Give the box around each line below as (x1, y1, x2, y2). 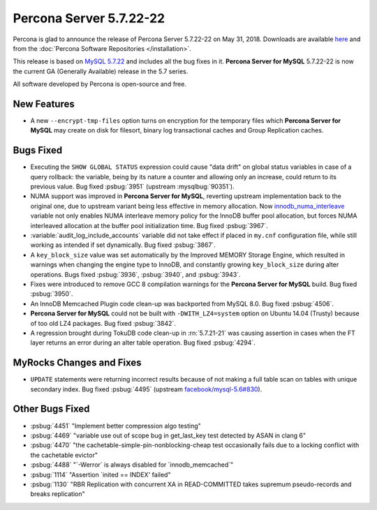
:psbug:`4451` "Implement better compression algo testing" (30, 421, 202, 430)
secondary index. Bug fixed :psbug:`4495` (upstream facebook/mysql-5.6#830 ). (30, 384, 263, 393)
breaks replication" (30, 490, 85, 498)
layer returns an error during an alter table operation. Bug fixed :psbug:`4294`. (30, 338, 256, 347)
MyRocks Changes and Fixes (13, 357, 142, 369)
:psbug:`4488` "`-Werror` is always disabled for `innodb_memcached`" (30, 460, 234, 469)
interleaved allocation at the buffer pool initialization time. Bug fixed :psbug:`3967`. (30, 221, 268, 230)
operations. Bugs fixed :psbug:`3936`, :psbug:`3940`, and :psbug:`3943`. (30, 270, 241, 278)
